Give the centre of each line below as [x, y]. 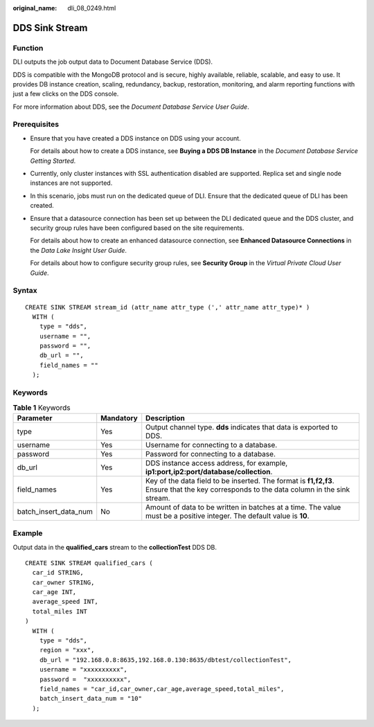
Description [165, 418]
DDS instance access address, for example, [217, 463]
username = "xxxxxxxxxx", [83, 670]
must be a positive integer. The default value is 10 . [228, 516]
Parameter [35, 418]
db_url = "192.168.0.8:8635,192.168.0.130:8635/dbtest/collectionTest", [166, 660]
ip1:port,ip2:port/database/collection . [209, 472]
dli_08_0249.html [92, 8]
